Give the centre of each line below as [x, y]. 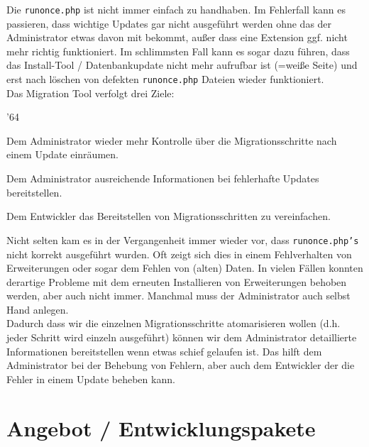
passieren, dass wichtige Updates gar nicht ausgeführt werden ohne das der [169, 23]
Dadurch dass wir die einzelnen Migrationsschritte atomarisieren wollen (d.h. [174, 323]
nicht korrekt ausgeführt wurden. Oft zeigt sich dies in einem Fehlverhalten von [179, 254]
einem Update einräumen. [62, 154]
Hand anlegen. [38, 309]
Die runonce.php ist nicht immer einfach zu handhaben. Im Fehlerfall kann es [176, 9]
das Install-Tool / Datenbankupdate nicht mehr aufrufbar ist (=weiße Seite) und [182, 65]
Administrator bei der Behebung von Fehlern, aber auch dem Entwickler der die [181, 365]
